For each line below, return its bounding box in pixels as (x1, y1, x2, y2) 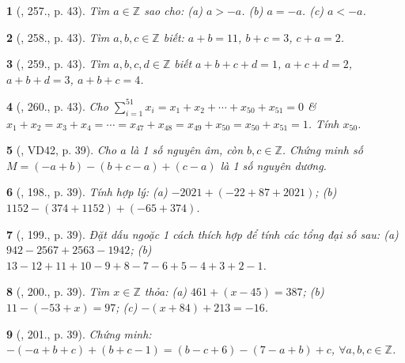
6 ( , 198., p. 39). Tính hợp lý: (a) (6, 183, 168, 200)
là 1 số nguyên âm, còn (130, 142, 244, 158)
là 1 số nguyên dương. (220, 157, 327, 173)
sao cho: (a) (144, 2, 202, 18)
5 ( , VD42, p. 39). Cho (6, 142, 117, 158)
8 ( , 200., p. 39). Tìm (6, 283, 110, 300)
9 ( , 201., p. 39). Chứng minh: (6, 325, 152, 342)
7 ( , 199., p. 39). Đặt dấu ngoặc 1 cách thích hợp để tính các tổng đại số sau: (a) (6, 225, 399, 242)
